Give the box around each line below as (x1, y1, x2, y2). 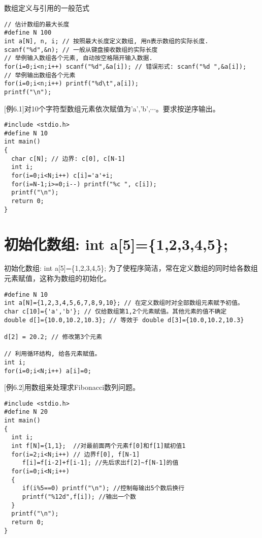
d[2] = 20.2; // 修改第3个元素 (4, 333, 103, 341)
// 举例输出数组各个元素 (4, 71, 76, 79)
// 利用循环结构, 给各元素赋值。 (4, 350, 101, 358)
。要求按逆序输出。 (155, 103, 220, 114)
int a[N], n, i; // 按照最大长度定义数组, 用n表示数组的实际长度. (4, 37, 209, 45)
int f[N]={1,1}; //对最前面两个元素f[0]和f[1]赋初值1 (11, 442, 186, 450)
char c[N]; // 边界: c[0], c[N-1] (11, 155, 125, 162)
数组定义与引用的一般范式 (4, 3, 89, 13)
